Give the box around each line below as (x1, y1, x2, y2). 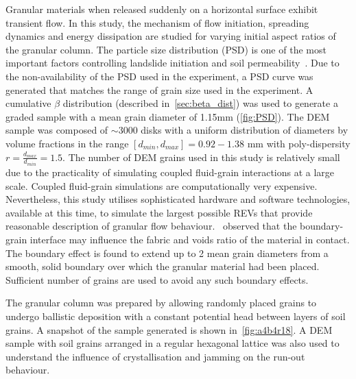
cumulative (5, 96, 51, 110)
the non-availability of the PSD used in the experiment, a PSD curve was (5, 69, 313, 83)
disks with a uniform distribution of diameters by (141, 123, 348, 137)
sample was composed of (5, 123, 108, 137)
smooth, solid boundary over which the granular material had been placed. (5, 259, 320, 273)
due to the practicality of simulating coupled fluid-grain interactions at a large (5, 165, 335, 179)
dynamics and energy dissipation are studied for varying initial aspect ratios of (5, 29, 336, 43)
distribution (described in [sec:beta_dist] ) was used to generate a (62, 96, 338, 110)
